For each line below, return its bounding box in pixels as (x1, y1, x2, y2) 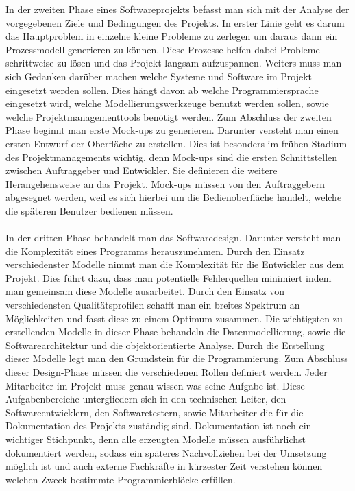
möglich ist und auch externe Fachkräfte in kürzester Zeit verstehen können (5, 459, 323, 473)
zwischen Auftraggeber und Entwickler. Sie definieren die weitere (5, 163, 278, 178)
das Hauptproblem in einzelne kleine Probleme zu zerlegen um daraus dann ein (5, 29, 338, 43)
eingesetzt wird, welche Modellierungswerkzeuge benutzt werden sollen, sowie (5, 96, 329, 110)
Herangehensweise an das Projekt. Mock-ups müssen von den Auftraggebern (5, 176, 325, 191)
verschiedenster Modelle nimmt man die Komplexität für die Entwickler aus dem (5, 257, 345, 272)
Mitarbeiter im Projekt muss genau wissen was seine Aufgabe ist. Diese (5, 378, 305, 392)
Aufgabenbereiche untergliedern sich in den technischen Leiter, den (5, 392, 286, 406)
